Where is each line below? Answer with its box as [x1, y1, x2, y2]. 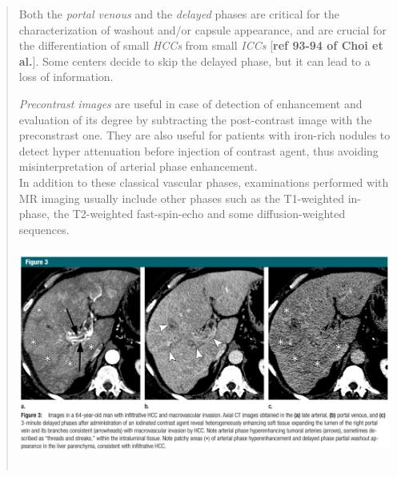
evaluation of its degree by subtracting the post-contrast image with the [18, 111, 372, 127]
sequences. [18, 220, 70, 237]
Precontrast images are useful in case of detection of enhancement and [18, 95, 363, 111]
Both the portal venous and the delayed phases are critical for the [18, 6, 339, 22]
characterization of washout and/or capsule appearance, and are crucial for [18, 21, 387, 38]
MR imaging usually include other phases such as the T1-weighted [18, 189, 345, 206]
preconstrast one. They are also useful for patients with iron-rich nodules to [18, 127, 391, 144]
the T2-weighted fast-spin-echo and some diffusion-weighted [53, 205, 346, 222]
